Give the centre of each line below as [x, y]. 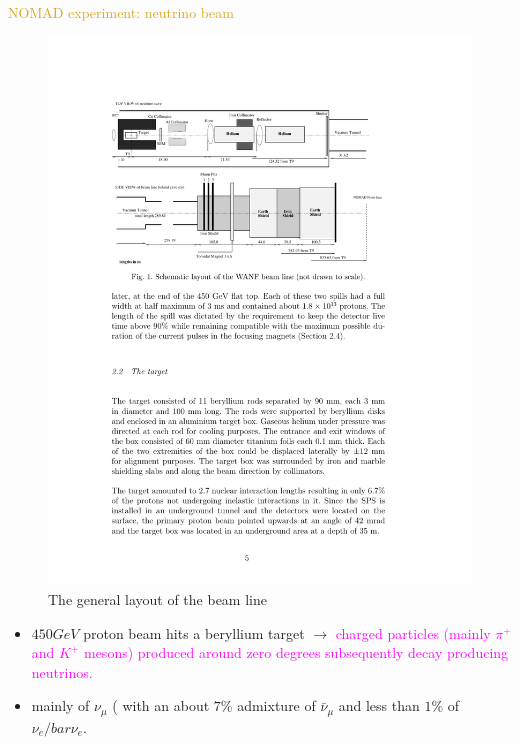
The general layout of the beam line [157, 599]
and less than [379, 705]
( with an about [161, 705]
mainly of [60, 705]
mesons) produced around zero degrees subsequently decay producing [296, 652]
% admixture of [268, 705]
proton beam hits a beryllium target [194, 632]
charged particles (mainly [413, 632]
